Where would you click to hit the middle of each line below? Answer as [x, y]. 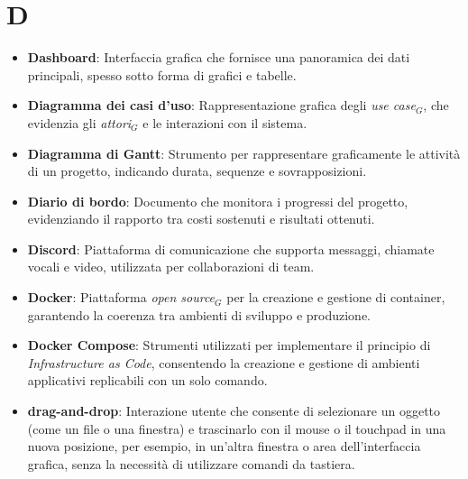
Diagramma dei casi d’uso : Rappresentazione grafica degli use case [221, 105]
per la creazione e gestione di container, [336, 297]
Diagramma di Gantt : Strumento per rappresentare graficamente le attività [244, 153]
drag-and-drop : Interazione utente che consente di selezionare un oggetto [234, 411]
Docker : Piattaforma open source [121, 297]
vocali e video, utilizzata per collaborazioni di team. [171, 267]
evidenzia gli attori [79, 122]
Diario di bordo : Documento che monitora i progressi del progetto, [218, 201]
